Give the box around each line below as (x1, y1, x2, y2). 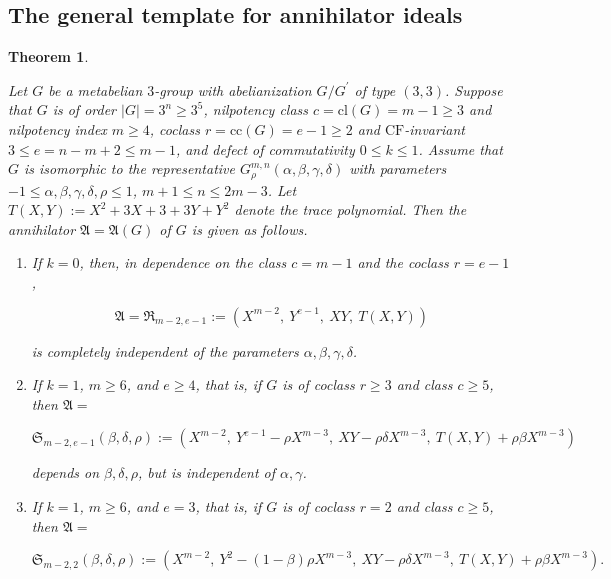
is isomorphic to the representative (24, 158, 235, 179)
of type (354, 79, 396, 100)
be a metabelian (48, 79, 143, 100)
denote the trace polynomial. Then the (234, 199, 467, 220)
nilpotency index (8, 118, 107, 139)
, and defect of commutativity (175, 138, 355, 159)
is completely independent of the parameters (31, 340, 299, 361)
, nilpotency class (203, 99, 309, 120)
